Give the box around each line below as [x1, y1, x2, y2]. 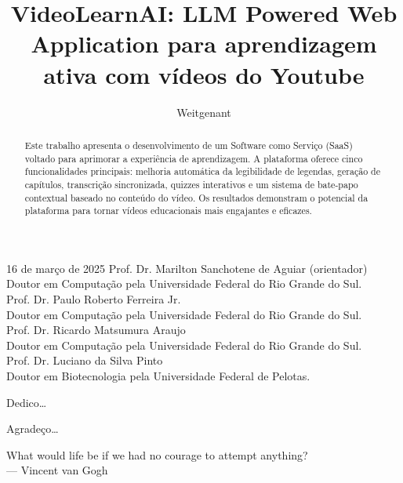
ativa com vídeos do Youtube [43, 58, 365, 90]
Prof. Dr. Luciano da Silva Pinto [6, 352, 163, 369]
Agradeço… [6, 420, 59, 437]
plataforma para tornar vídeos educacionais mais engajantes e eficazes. [24, 204, 312, 217]
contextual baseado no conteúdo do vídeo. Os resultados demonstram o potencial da [24, 191, 369, 204]
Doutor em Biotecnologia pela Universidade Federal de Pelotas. [6, 367, 310, 383]
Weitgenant [176, 103, 231, 120]
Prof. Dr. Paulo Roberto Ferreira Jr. [6, 291, 181, 307]
